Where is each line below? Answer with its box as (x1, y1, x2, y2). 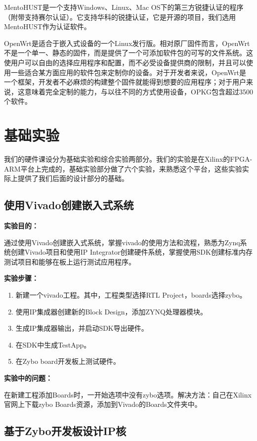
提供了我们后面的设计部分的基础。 (17, 173, 128, 183)
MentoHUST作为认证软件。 (4, 21, 91, 32)
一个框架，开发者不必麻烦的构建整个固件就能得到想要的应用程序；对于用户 (4, 77, 246, 87)
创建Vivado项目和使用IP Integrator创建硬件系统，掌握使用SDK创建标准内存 (10, 247, 253, 257)
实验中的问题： (4, 372, 52, 383)
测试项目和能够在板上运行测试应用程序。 (4, 256, 135, 266)
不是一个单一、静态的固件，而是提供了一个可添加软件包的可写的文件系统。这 (4, 47, 253, 58)
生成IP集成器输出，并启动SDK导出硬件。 (15, 323, 148, 333)
